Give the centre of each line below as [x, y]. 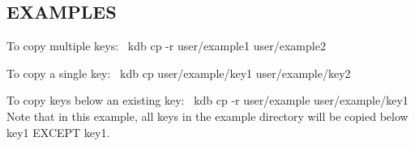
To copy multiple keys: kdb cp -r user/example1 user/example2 [166, 46]
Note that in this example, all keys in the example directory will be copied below [207, 116]
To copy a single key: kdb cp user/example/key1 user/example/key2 [179, 73]
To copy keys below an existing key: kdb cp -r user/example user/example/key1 [207, 100]
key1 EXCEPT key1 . [58, 132]
